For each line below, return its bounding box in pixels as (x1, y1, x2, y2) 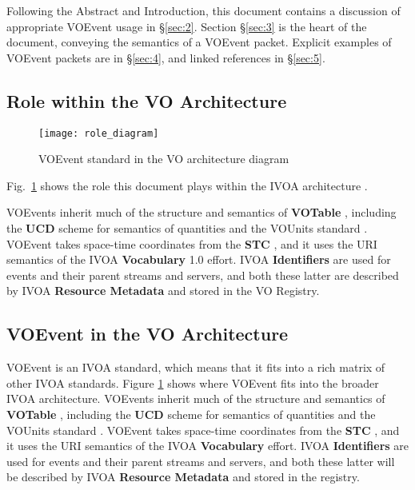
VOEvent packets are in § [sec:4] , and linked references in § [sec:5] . (6, 49, 325, 66)
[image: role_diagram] (38, 127, 159, 139)
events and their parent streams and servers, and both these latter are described (6, 266, 399, 283)
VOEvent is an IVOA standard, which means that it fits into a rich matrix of (6, 359, 385, 376)
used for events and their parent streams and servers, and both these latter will (6, 452, 395, 469)
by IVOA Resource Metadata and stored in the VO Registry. (6, 282, 320, 299)
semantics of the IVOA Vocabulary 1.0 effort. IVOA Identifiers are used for (6, 251, 391, 268)
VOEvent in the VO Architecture (6, 321, 289, 346)
